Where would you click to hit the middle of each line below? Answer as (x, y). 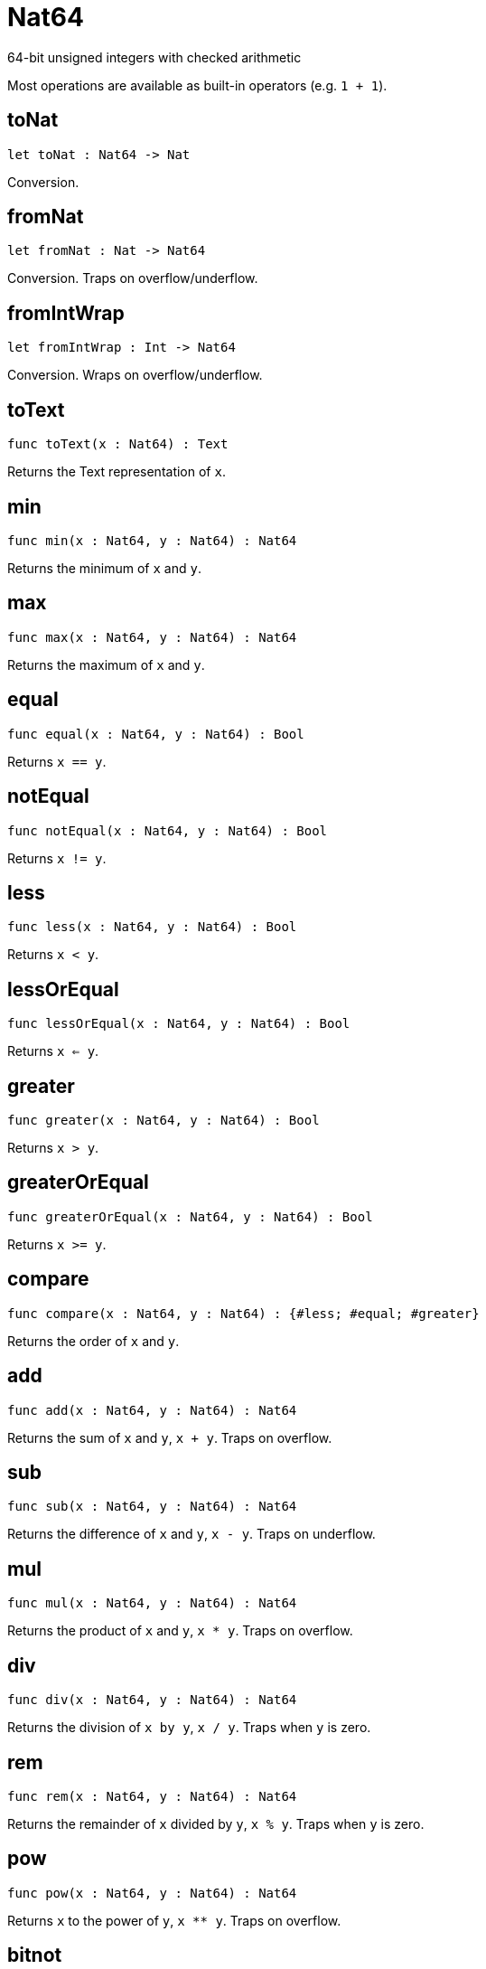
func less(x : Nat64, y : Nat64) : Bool (152, 927)
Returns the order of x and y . (93, 1341)
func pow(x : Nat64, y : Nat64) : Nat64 (152, 1893)
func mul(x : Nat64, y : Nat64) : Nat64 (152, 1603)
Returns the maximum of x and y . (106, 664)
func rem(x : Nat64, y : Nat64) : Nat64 (152, 1796)
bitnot (35, 1955)
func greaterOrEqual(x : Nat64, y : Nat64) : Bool (190, 1216)
